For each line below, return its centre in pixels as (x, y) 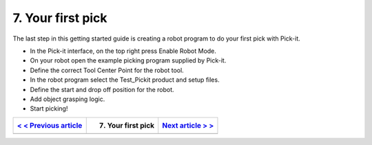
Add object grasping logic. (68, 99)
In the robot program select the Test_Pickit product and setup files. (125, 80)
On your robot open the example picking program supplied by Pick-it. (128, 60)
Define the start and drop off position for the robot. (102, 89)
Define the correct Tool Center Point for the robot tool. (107, 70)
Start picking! (49, 109)
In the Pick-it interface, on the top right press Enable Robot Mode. (123, 51)
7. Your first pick (60, 18)
